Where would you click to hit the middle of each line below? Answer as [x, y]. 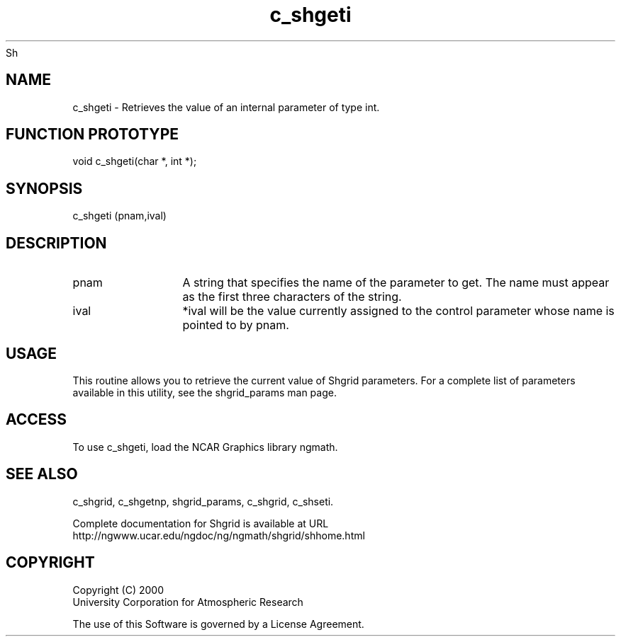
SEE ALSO [42, 474]
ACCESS [37, 420]
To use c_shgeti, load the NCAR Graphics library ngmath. [205, 447]
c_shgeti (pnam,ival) [119, 216]
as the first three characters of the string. [292, 297]
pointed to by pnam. [236, 325]
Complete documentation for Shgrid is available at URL [201, 523]
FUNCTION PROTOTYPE [93, 134]
